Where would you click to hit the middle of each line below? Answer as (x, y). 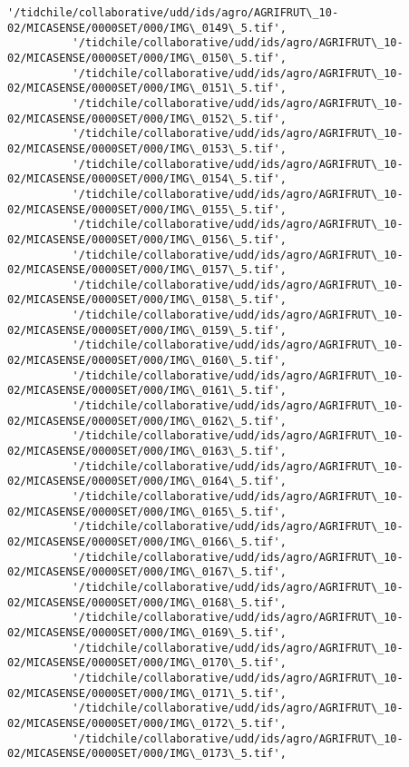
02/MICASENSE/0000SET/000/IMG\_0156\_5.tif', (147, 239)
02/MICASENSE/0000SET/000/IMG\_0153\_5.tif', (147, 148)
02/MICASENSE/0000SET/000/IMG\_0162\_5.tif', (147, 421)
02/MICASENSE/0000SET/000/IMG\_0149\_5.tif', (147, 28)
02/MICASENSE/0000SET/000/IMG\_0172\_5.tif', (147, 723)
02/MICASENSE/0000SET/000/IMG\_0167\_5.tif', (147, 572)
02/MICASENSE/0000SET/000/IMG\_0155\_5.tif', (147, 209)
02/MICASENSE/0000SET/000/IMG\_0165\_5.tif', (147, 511)
